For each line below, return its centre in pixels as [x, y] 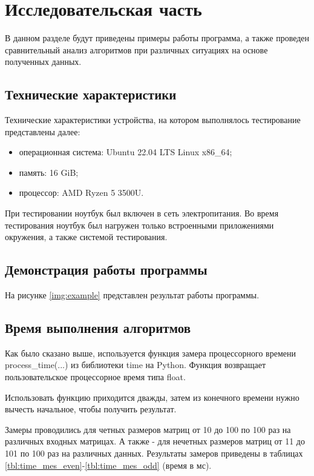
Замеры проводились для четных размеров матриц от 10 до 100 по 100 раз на [148, 429]
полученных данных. [43, 62]
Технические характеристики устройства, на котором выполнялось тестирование [153, 120]
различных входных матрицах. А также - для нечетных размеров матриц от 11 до [155, 441]
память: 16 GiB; [49, 172]
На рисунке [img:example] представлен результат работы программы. [132, 295]
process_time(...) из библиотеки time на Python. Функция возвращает [136, 365]
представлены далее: [43, 131]
